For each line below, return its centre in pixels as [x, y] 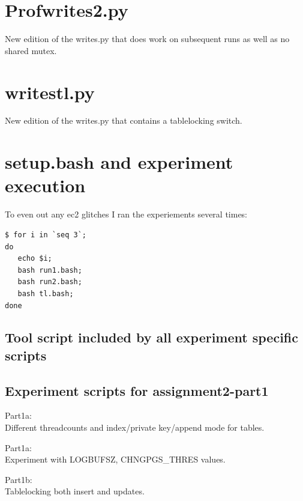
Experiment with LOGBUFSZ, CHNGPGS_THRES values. [115, 459]
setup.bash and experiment [119, 162]
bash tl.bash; [46, 293]
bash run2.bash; [50, 282]
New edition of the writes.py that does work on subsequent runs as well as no [147, 39]
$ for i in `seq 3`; [46, 235]
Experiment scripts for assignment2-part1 [137, 390]
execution [45, 185]
